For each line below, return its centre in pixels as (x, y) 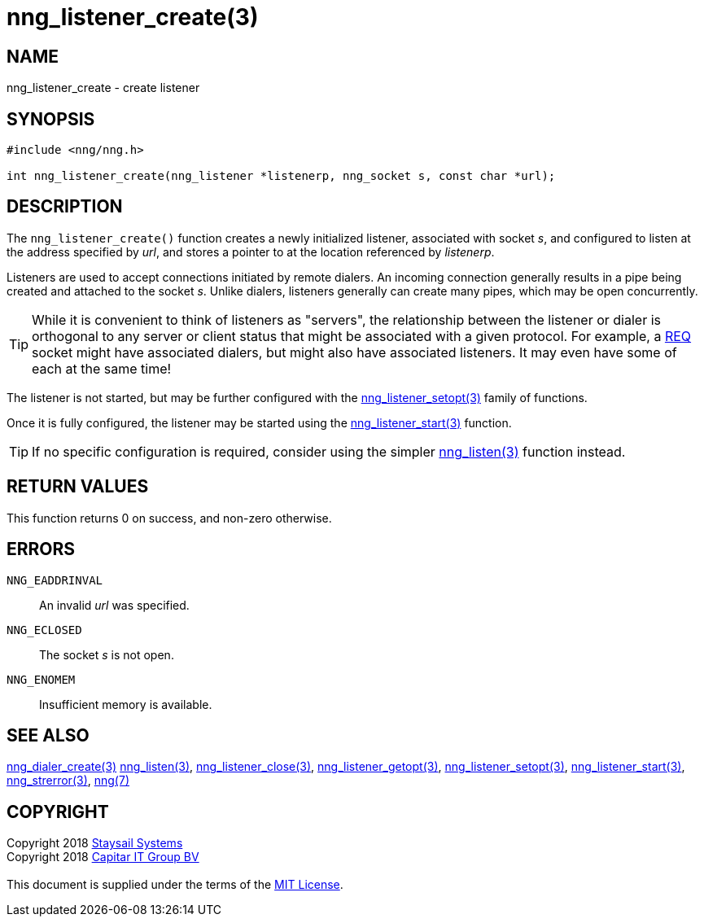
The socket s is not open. (107, 654)
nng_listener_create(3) (133, 17)
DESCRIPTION (65, 207)
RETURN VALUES (78, 487)
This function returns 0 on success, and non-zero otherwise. (169, 518)
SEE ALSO (48, 735)
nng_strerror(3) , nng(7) (68, 781)
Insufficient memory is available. (126, 704)
